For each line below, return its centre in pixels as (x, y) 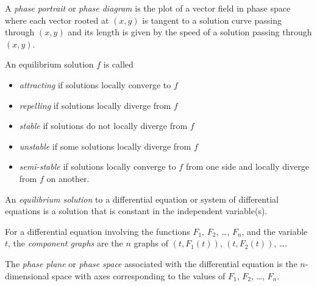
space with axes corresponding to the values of (139, 275)
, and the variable (275, 231)
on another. (68, 178)
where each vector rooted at (57, 20)
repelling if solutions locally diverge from (95, 105)
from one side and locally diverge (247, 166)
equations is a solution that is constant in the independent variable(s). (136, 211)
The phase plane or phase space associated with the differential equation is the (151, 263)
